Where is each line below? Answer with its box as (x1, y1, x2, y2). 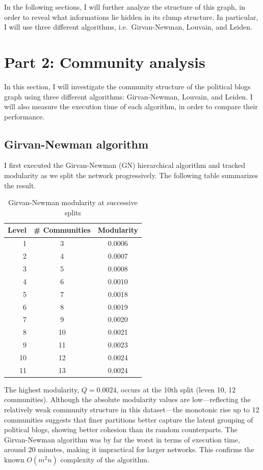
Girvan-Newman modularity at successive (8, 197, 138, 208)
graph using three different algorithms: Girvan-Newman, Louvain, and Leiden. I (4, 91, 253, 102)
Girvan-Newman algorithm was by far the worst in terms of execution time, (4, 434, 240, 444)
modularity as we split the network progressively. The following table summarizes (4, 170, 258, 181)
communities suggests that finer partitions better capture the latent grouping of (4, 414, 253, 425)
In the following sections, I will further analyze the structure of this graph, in (4, 2, 246, 12)
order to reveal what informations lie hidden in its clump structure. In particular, (4, 11, 258, 22)
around (4, 444, 26, 455)
